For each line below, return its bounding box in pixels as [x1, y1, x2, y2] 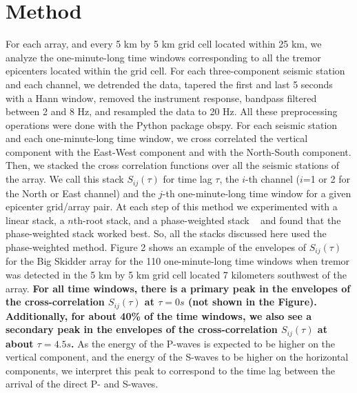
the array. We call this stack [6, 172, 124, 186]
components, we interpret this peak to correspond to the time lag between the [6, 363, 335, 377]
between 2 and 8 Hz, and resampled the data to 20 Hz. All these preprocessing [6, 104, 338, 119]
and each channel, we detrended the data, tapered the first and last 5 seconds [6, 77, 333, 91]
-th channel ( [245, 172, 300, 186]
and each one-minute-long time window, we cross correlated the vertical [6, 131, 308, 145]
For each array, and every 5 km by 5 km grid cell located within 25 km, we [6, 37, 322, 51]
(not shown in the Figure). [188, 294, 317, 309]
